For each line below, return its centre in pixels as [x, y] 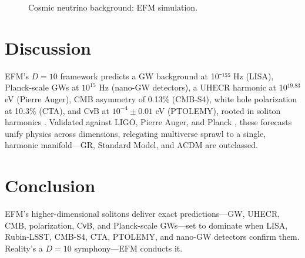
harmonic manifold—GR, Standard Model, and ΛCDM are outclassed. [131, 145]
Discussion [48, 47]
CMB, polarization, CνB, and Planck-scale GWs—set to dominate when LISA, [146, 225]
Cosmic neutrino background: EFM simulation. [113, 7]
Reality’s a [24, 248]
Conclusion [50, 185]
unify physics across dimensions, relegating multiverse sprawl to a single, [135, 133]
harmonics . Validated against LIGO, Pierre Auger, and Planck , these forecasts [148, 122]
